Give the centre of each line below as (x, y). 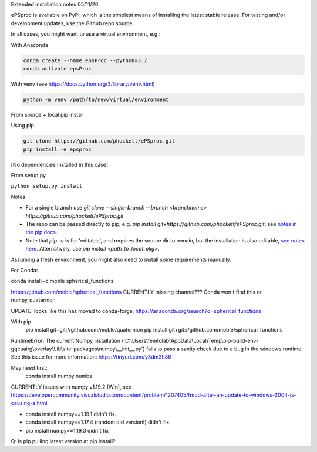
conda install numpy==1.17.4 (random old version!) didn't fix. (98, 422)
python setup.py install (46, 186)
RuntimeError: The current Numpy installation (65, 340)
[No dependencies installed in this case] (60, 164)
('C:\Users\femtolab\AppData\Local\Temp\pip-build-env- (190, 340)
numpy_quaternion (33, 300)
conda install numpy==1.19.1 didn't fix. (71, 414)
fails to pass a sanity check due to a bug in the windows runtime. (225, 349)
